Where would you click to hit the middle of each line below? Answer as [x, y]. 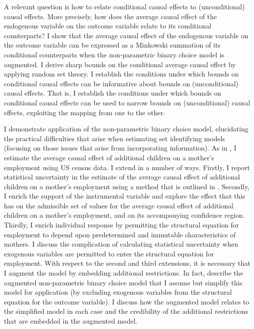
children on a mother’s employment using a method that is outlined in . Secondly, [127, 186]
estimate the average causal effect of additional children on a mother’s [109, 157]
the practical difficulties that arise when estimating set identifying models [114, 138]
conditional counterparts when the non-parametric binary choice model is [114, 54]
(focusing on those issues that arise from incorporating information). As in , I [120, 148]
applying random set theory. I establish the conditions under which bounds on [121, 74]
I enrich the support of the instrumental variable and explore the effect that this [125, 196]
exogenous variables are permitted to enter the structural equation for [109, 253]
